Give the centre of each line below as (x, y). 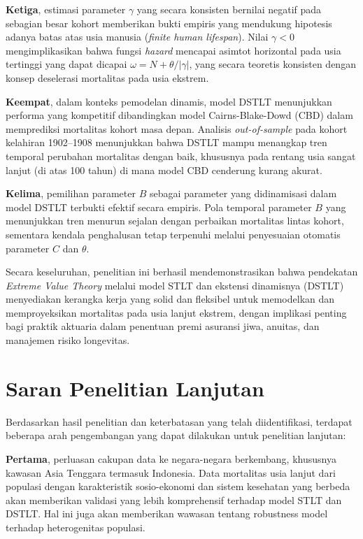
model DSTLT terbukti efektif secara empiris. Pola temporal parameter (159, 207)
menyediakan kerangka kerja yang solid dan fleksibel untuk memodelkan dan (170, 299)
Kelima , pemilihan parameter (71, 193)
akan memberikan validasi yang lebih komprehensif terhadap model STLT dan (174, 500)
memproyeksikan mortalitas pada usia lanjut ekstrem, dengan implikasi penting (176, 312)
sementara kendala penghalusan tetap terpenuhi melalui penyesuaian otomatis (173, 234)
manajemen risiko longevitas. (68, 340)
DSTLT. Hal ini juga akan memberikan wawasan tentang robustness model (167, 513)
